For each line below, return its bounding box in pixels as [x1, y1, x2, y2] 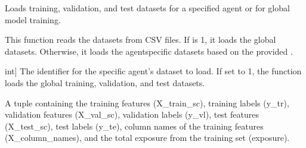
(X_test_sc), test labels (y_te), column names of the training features [5, 119, 264, 132]
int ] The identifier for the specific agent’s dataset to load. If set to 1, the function [5, 65, 302, 77]
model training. [5, 13, 61, 26]
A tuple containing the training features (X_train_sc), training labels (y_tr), [5, 96, 289, 109]
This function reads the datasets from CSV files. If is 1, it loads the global [5, 33, 276, 46]
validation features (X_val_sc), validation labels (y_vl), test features [5, 108, 259, 121]
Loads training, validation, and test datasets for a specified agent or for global [5, 2, 290, 14]
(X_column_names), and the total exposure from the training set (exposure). [5, 131, 290, 144]
